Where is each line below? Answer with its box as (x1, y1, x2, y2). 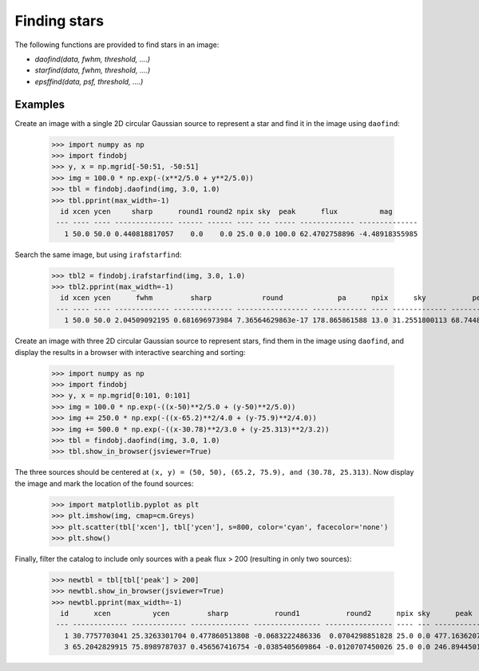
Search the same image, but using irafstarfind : (14, 250, 182, 259)
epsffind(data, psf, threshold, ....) (34, 77, 144, 86)
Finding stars (14, 12, 104, 30)
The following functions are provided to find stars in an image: (14, 40, 220, 49)
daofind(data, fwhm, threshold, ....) (34, 54, 151, 64)
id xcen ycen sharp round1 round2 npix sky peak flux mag (60, 207, 393, 215)
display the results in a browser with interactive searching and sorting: (14, 347, 246, 357)
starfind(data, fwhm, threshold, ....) (34, 65, 151, 75)
